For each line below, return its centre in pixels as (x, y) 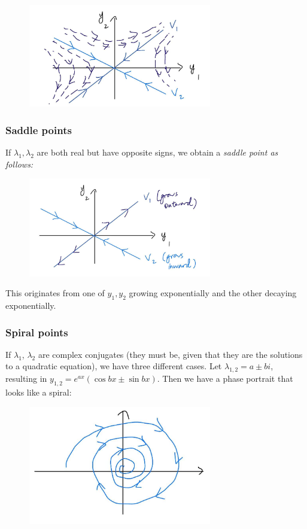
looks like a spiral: (39, 392)
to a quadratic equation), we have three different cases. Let (114, 366)
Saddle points (39, 130)
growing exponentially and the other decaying (213, 293)
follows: (19, 164)
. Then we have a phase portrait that (225, 378)
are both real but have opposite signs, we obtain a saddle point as (157, 152)
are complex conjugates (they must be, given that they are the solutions (170, 354)
